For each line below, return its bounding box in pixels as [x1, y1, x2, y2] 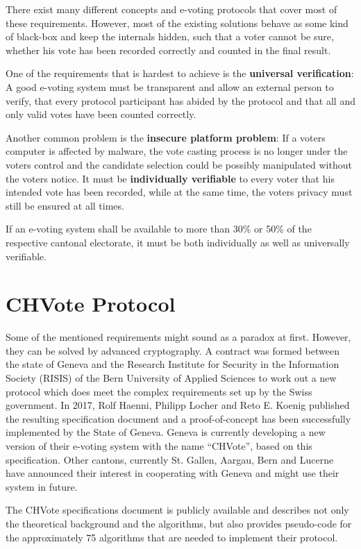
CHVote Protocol [6, 289, 176, 318]
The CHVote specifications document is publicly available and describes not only [6, 502, 349, 517]
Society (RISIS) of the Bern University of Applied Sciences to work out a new [6, 371, 337, 385]
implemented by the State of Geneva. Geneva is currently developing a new [6, 425, 326, 439]
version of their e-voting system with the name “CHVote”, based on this [6, 438, 312, 453]
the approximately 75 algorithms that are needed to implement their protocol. [6, 530, 338, 544]
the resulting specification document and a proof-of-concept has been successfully [6, 411, 351, 425]
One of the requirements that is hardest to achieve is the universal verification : [6, 66, 354, 81]
